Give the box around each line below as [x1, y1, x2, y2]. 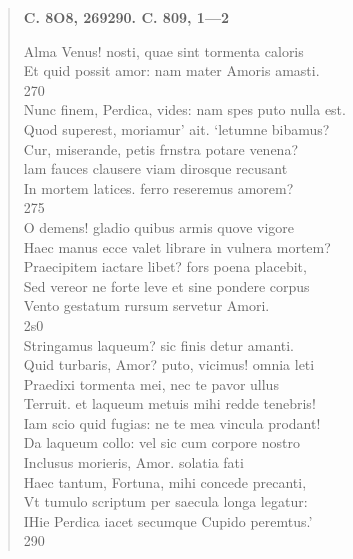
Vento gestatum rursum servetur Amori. [23, 295, 270, 316]
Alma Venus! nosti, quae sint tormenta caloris [23, 40, 304, 61]
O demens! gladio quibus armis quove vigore [23, 216, 294, 237]
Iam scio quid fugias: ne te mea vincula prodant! [23, 412, 321, 433]
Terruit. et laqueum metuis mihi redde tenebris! [23, 393, 316, 414]
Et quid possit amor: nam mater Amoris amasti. [23, 60, 320, 81]
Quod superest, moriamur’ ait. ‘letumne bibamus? [23, 118, 330, 139]
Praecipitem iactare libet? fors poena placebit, [23, 256, 307, 277]
